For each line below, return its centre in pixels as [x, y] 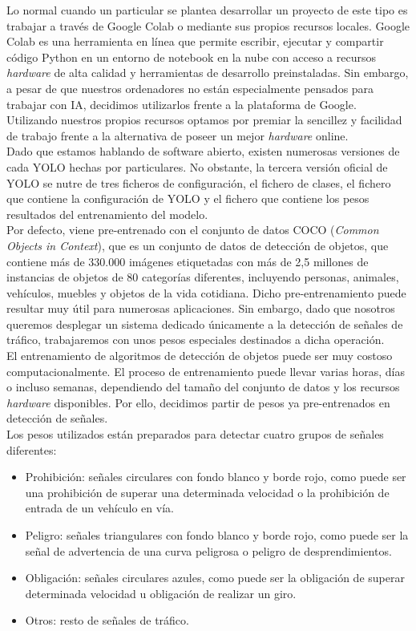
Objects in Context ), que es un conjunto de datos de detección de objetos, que [198, 245]
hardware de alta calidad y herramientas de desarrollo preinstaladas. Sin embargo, [208, 73]
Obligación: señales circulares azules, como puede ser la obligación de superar [215, 578]
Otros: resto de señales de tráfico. [107, 620]
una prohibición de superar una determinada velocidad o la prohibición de [207, 492]
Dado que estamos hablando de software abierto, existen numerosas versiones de [203, 151]
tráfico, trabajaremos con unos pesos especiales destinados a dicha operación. [196, 340]
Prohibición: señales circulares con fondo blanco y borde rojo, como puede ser [216, 477]
